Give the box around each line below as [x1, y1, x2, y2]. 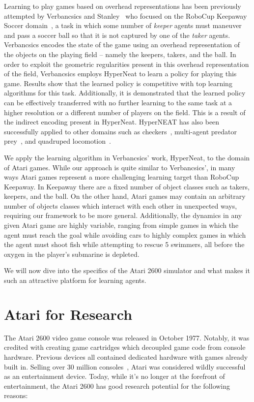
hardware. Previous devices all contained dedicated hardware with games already [4, 351, 248, 362]
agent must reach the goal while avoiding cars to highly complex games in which [4, 229, 246, 240]
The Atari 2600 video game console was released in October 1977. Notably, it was [4, 332, 250, 342]
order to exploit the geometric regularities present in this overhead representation [4, 59, 249, 69]
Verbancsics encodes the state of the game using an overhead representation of [4, 39, 240, 50]
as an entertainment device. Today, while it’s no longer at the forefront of [4, 371, 225, 381]
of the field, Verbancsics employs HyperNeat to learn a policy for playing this [4, 68, 237, 79]
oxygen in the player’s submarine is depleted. [4, 248, 140, 259]
